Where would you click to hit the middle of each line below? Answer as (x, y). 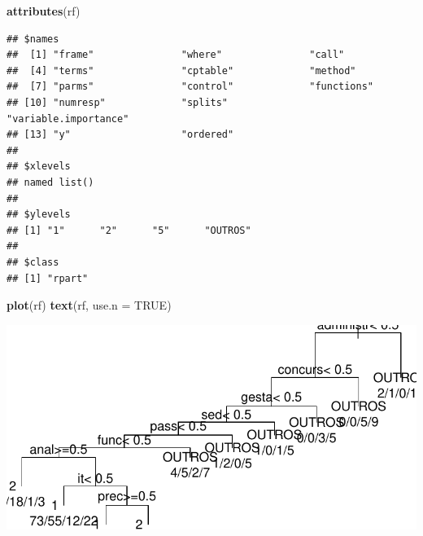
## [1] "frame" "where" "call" (176, 55)
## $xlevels (39, 167)
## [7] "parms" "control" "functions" (190, 87)
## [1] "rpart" (48, 278)
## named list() (50, 182)
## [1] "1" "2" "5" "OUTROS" (129, 230)
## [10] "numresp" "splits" (118, 102)
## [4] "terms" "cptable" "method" (181, 70)
